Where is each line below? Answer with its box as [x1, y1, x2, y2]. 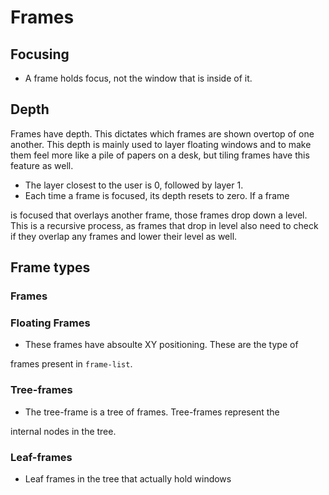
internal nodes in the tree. [10, 425, 117, 437]
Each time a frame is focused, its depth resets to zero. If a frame [24, 189, 290, 201]
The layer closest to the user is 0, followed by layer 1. [24, 179, 244, 191]
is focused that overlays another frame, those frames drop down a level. [10, 209, 308, 221]
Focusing [10, 46, 70, 63]
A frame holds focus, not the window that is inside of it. [24, 72, 253, 84]
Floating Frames [10, 316, 91, 330]
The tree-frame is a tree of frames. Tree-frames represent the [24, 406, 280, 418]
